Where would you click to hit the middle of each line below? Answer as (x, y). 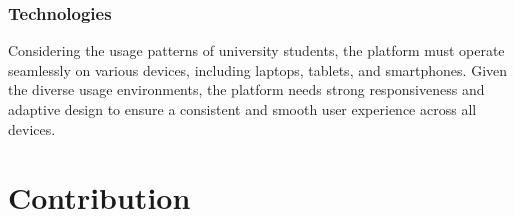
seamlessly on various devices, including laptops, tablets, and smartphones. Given (258, 69)
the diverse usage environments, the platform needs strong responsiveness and (246, 89)
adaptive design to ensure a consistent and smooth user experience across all (242, 109)
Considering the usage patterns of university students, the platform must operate (256, 50)
